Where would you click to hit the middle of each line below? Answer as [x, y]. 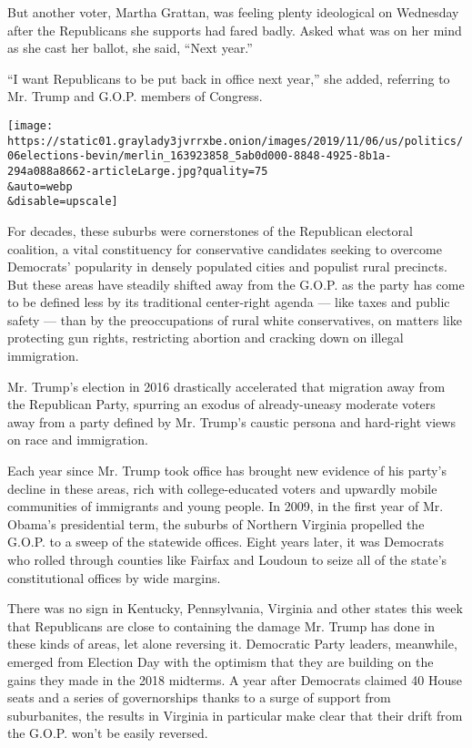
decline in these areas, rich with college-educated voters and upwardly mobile [222, 488]
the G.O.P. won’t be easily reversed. [108, 733]
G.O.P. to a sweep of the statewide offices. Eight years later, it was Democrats [226, 542]
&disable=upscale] [63, 202]
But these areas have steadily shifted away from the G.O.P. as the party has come [236, 284]
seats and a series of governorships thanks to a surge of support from [199, 697]
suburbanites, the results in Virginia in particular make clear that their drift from [235, 715]
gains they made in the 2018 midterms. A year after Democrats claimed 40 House [235, 679]
